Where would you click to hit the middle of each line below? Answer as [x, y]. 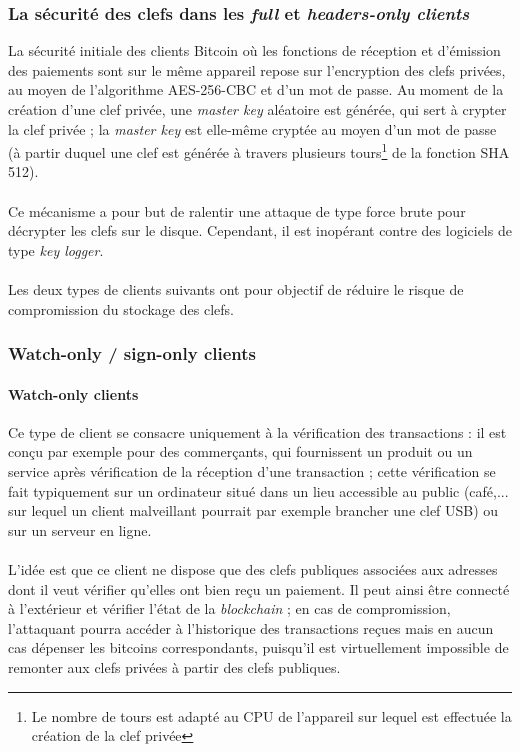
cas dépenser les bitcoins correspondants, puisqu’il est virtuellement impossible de [258, 647]
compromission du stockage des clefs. [121, 308]
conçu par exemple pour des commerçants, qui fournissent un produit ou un [240, 451]
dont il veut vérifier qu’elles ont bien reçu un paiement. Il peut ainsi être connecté [259, 588]
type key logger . [56, 249]
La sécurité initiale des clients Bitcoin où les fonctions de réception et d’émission [254, 50]
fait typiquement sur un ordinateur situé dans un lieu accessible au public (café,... [258, 490]
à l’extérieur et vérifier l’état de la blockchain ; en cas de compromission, [229, 608]
